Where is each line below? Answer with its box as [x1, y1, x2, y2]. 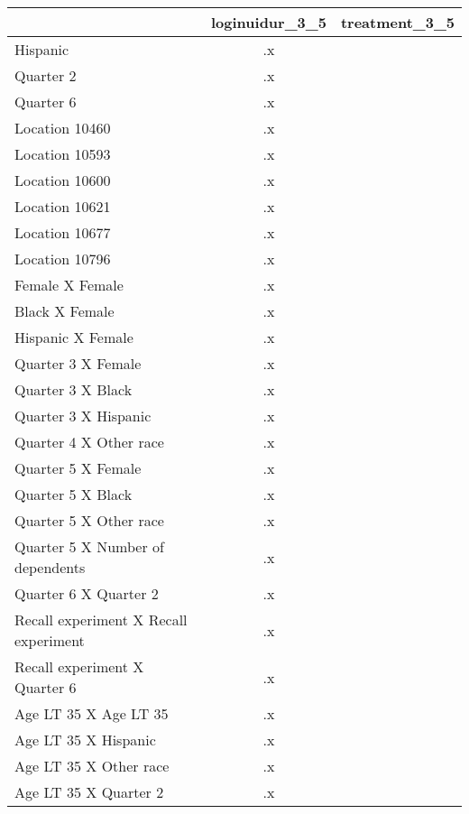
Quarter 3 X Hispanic [14, 405, 152, 426]
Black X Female [14, 301, 115, 321]
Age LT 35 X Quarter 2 [14, 782, 164, 802]
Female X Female [14, 274, 124, 295]
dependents [14, 557, 86, 578]
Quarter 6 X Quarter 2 [14, 583, 159, 604]
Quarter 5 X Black [14, 484, 133, 504]
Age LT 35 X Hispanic [14, 729, 156, 750]
